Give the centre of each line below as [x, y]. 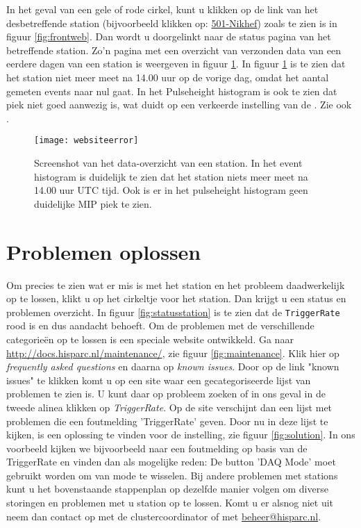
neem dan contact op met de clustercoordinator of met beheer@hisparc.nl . [164, 516]
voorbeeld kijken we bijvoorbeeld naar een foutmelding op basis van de [157, 448]
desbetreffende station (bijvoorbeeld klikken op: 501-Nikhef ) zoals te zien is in [172, 23]
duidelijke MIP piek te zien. [93, 203]
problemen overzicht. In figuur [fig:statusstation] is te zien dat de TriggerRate [173, 312]
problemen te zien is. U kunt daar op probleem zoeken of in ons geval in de [166, 394]
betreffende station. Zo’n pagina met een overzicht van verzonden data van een [174, 50]
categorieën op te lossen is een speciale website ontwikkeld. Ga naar [150, 339]
